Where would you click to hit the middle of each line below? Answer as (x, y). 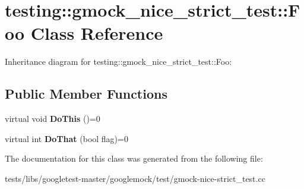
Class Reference (97, 33)
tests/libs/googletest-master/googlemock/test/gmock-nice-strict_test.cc (135, 178)
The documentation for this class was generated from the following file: (134, 158)
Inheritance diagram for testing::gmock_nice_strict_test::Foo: (118, 62)
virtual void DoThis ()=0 (53, 119)
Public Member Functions (86, 94)
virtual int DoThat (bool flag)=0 (66, 138)
